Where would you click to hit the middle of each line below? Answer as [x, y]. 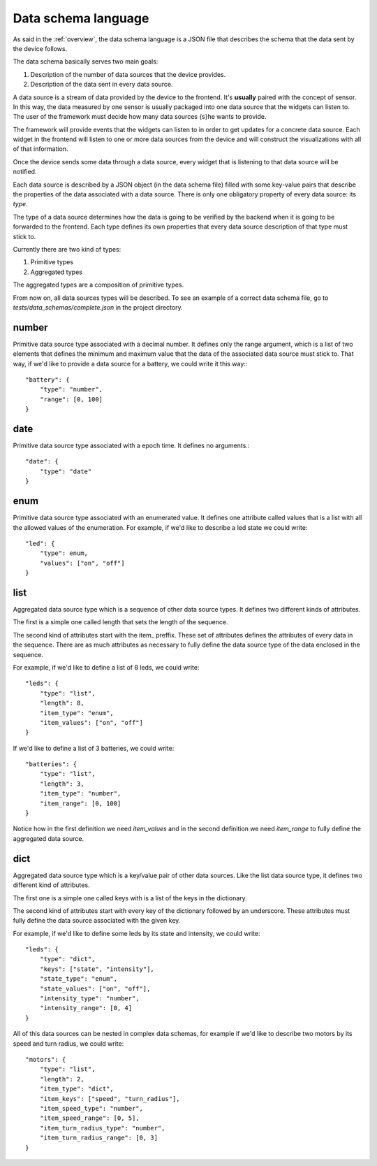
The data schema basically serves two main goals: [86, 62]
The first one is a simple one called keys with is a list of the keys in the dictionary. [130, 898]
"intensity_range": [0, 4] [86, 1008]
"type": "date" [66, 471]
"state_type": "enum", [79, 979]
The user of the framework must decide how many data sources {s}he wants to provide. [140, 117]
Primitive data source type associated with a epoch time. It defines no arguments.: [131, 446]
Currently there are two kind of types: [67, 249]
